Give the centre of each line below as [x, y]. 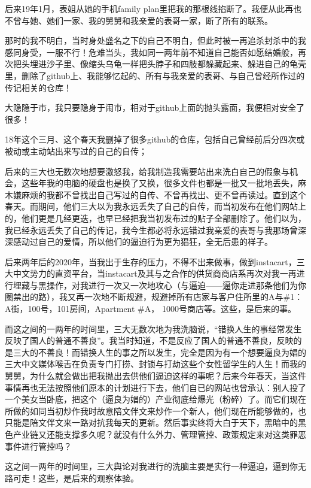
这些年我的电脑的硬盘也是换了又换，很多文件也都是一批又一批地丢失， [159, 183]
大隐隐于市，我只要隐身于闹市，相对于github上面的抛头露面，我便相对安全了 [155, 107]
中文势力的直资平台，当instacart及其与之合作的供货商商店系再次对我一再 [155, 273]
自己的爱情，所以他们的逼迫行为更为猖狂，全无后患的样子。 [155, 242]
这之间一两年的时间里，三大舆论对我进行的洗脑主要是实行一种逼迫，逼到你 [151, 466]
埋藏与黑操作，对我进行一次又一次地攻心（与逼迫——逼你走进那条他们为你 [159, 285]
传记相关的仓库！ [38, 87]
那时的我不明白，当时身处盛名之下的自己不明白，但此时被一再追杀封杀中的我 [155, 40]
